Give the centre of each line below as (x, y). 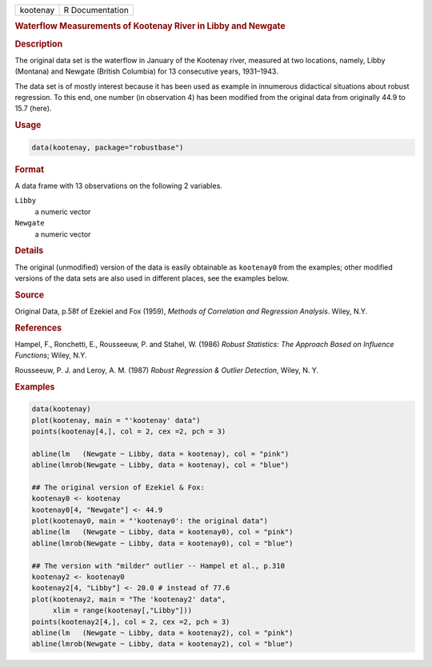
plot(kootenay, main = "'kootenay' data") (116, 420)
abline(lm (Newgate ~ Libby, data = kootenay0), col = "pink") (162, 532)
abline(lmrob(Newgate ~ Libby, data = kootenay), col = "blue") (160, 465)
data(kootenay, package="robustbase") (108, 147)
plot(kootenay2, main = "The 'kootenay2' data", (129, 599)
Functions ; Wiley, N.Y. (51, 355)
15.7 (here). (33, 109)
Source (30, 294)
